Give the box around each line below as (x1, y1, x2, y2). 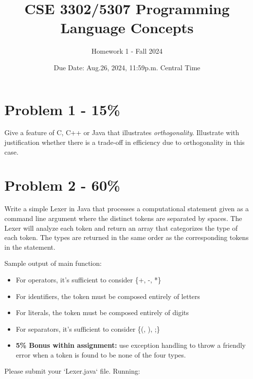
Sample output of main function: (4, 258, 102, 268)
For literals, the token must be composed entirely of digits (16, 307, 189, 318)
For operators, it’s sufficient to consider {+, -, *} (16, 274, 162, 284)
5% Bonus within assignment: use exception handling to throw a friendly (16, 340, 246, 350)
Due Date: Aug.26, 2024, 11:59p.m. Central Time (54, 62, 200, 72)
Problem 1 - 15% (4, 99, 120, 119)
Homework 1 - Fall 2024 (91, 46, 163, 56)
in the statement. (4, 241, 55, 252)
